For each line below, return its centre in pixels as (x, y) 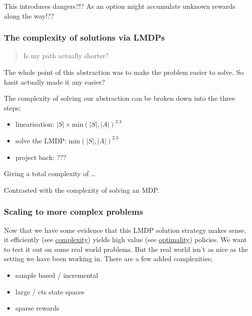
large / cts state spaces (50, 291)
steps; (12, 107)
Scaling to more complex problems (74, 212)
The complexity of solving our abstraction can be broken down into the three (120, 98)
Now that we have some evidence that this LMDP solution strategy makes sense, (125, 230)
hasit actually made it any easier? (55, 81)
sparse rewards (37, 308)
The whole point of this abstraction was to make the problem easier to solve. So (124, 72)
